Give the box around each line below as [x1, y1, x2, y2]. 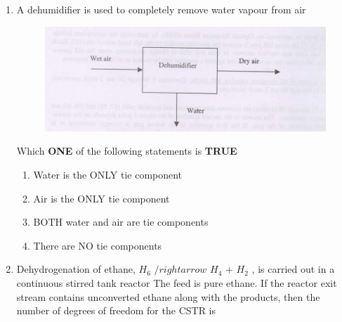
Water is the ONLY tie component [33, 167, 183, 181]
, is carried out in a [251, 262, 335, 276]
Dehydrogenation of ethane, [16, 262, 136, 276]
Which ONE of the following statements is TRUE [16, 143, 237, 158]
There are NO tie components [33, 238, 162, 252]
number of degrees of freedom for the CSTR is [16, 303, 216, 318]
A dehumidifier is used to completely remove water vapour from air [16, 2, 306, 16]
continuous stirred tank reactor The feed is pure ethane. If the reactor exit [16, 275, 337, 290]
